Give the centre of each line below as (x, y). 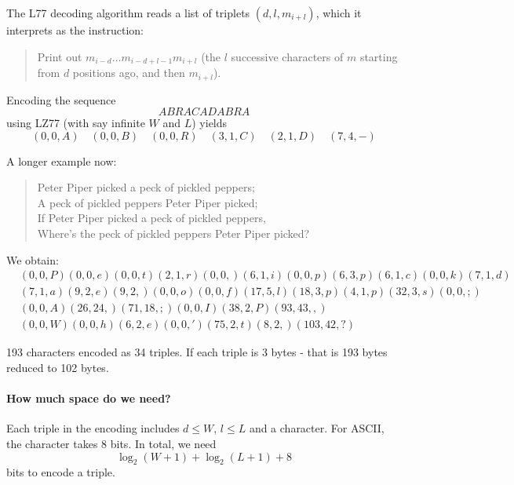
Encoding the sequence (61, 99)
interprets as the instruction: (75, 30)
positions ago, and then (129, 73)
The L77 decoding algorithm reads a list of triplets (128, 13)
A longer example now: (62, 160)
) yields (210, 123)
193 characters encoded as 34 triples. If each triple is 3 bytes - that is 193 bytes (197, 352)
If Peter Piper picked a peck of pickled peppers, (151, 218)
